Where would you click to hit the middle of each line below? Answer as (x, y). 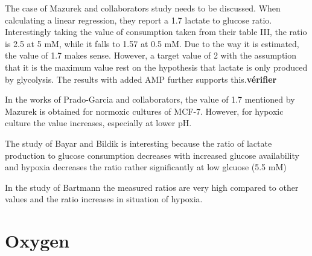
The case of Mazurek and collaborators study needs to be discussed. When (143, 8)
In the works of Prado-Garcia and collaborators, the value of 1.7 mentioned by (150, 99)
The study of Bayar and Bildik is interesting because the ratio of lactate (138, 143)
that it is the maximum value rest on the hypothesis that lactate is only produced (156, 67)
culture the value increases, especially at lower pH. (98, 123)
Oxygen (37, 241)
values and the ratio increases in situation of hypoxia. (104, 199)
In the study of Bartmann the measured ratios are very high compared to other (152, 187)
